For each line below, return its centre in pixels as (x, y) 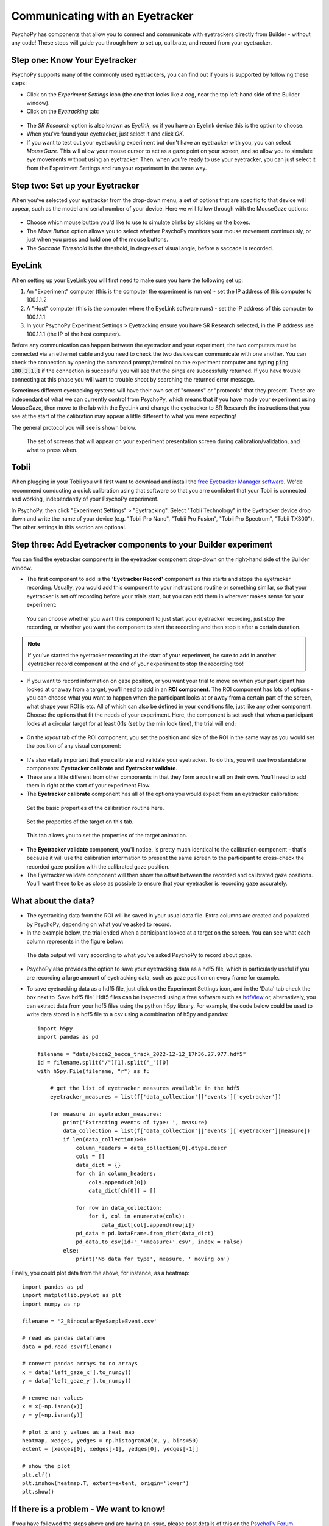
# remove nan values (53, 1398)
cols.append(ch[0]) (118, 1182)
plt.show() (38, 1492)
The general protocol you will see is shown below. (74, 427)
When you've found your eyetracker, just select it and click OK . (105, 134)
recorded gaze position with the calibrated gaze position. (98, 866)
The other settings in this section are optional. (69, 527)
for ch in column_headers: (116, 1174)
